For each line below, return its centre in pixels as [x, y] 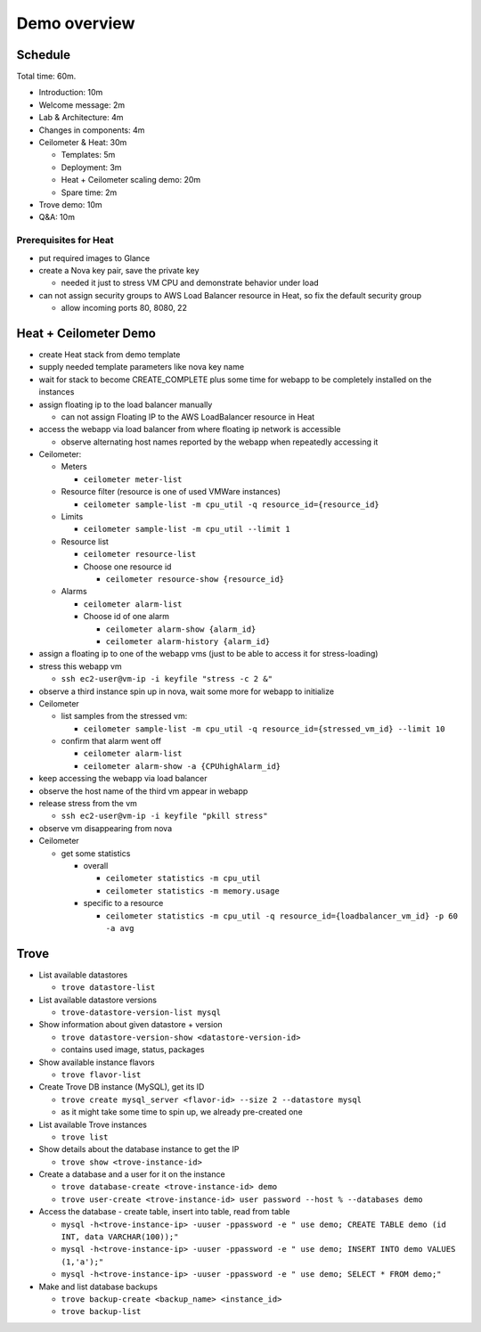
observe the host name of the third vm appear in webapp [143, 791]
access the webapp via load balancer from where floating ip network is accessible [190, 429]
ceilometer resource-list [140, 554]
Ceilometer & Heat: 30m [83, 143]
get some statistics [96, 853]
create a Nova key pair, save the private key [119, 270]
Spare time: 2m [89, 192]
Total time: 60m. [46, 77]
